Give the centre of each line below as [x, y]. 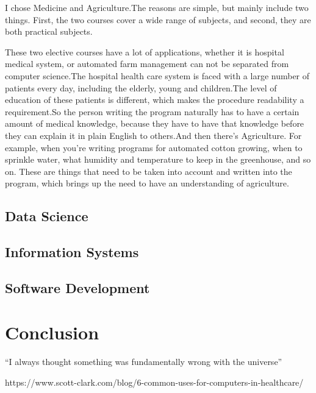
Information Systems [72, 252]
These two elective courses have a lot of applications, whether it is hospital [145, 51]
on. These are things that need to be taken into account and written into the [149, 171]
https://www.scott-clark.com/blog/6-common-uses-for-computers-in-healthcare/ [154, 382]
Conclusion [52, 332]
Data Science [47, 216]
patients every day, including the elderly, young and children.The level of [141, 87]
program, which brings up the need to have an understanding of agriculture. [147, 183]
